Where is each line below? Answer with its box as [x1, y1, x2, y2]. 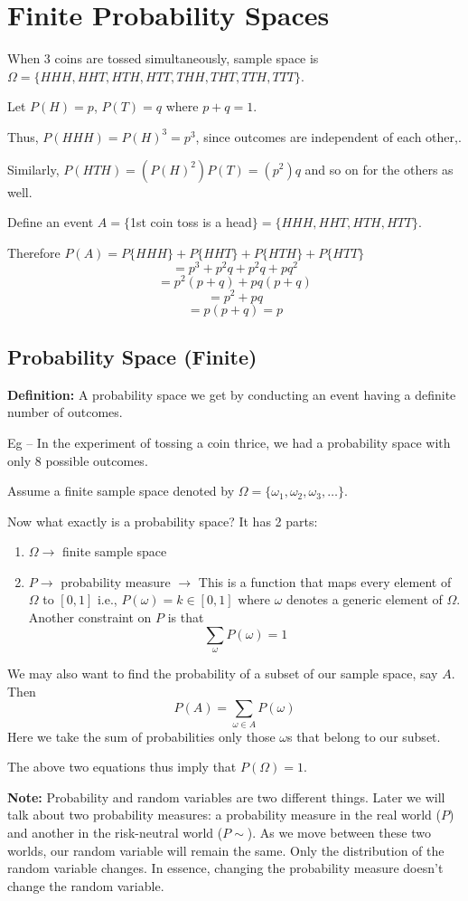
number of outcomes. [7, 403, 123, 422]
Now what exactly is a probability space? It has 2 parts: [7, 511, 318, 530]
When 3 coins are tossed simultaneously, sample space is [7, 49, 319, 68]
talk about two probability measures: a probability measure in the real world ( [7, 805, 441, 824]
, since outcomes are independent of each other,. [195, 127, 462, 146]
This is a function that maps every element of [198, 572, 452, 591]
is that [167, 608, 204, 627]
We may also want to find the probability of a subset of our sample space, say [7, 664, 438, 683]
